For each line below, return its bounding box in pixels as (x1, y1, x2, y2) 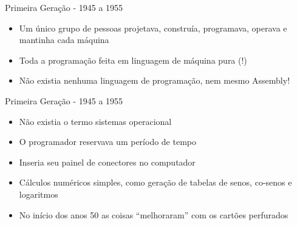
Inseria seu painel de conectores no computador (19, 155, 196, 168)
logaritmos (19, 187, 58, 200)
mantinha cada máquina (19, 33, 109, 46)
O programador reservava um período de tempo (19, 135, 196, 148)
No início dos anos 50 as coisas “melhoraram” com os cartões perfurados (19, 208, 288, 221)
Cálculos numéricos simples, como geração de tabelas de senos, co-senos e (19, 176, 292, 189)
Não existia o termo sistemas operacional (19, 115, 172, 127)
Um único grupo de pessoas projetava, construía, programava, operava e (19, 21, 287, 34)
